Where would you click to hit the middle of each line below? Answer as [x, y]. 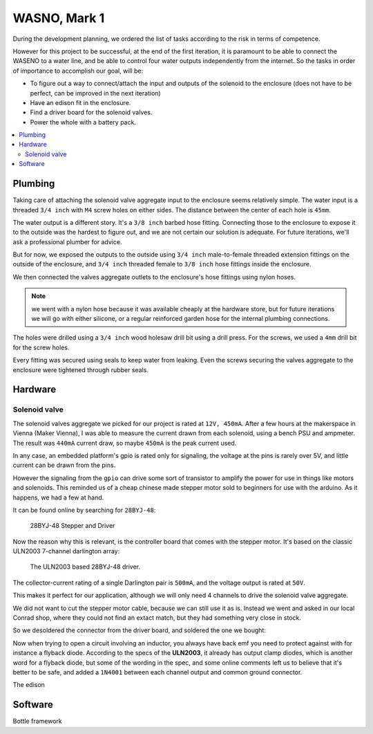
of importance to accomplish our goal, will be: [78, 71]
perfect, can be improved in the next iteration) [96, 93]
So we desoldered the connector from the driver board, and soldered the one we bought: [139, 630]
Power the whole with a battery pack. [83, 122]
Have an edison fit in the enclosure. [80, 102]
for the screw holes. [41, 347]
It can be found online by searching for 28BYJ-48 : [84, 510]
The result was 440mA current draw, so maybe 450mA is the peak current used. [125, 443]
